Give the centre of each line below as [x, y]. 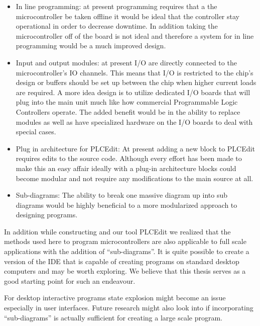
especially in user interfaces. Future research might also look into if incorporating [129, 308]
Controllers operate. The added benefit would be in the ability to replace [128, 111]
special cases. [36, 132]
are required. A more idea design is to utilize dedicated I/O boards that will [133, 92]
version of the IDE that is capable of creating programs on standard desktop [122, 261]
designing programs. [47, 215]
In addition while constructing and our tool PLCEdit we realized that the [117, 231]
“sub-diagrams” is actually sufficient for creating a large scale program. [113, 317]
